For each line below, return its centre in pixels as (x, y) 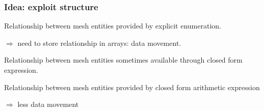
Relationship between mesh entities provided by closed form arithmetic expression (132, 87)
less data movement (48, 104)
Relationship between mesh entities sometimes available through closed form (123, 60)
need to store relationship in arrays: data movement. (99, 43)
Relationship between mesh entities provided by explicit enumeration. (113, 26)
